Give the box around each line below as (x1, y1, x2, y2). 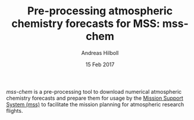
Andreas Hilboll (81, 49, 119, 56)
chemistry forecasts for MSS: (11, 17, 161, 30)
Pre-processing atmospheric (27, 4, 173, 18)
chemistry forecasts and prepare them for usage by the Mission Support (6, 94, 183, 101)
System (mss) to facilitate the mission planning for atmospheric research (6, 100, 184, 108)
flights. (6, 107, 23, 114)
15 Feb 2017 (85, 61, 115, 68)
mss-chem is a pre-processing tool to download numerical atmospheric (6, 88, 182, 95)
